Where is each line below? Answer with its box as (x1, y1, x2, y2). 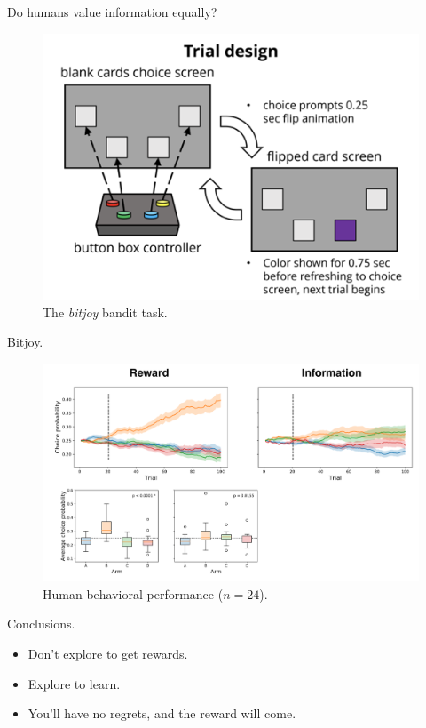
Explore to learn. (28, 674, 121, 692)
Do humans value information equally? (7, 3, 217, 20)
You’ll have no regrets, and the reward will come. (28, 704, 296, 723)
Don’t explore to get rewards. (28, 644, 188, 663)
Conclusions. (7, 614, 75, 633)
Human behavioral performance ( (43, 584, 224, 603)
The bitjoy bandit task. (43, 302, 168, 321)
